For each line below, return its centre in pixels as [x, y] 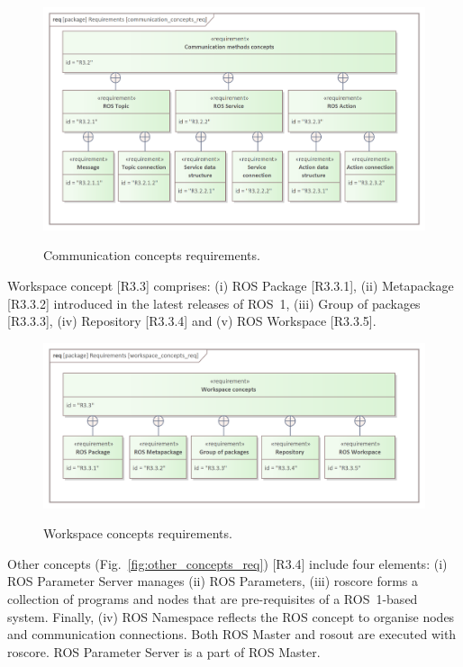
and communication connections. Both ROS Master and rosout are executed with [232, 634]
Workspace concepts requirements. [138, 533]
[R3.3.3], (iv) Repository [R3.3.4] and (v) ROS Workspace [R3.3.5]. [192, 321]
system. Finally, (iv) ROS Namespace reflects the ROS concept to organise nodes [231, 616]
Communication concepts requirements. [152, 255]
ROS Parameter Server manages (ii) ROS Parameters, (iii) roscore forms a [213, 581]
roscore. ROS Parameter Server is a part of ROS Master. [164, 651]
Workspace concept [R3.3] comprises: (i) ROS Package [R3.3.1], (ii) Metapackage [231, 286]
